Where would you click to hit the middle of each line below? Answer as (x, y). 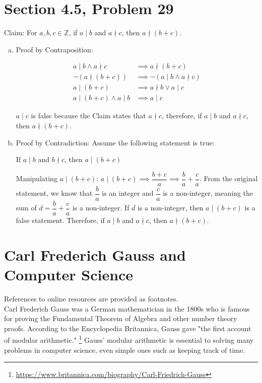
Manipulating (37, 178)
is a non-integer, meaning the (208, 193)
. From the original (229, 178)
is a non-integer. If (101, 208)
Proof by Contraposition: (54, 49)
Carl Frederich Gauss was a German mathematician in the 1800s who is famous (127, 308)
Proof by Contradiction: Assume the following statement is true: (115, 142)
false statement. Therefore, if (60, 220)
